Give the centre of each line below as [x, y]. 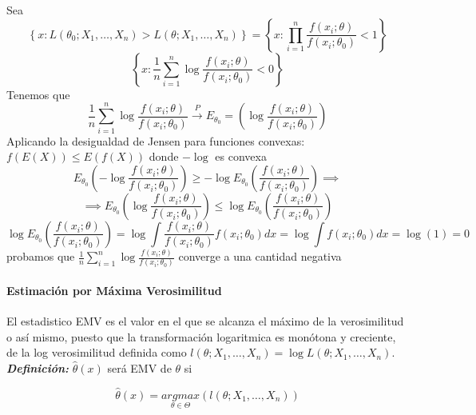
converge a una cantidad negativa [260, 256]
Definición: [38, 367]
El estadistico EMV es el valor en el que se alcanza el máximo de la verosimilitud [205, 321]
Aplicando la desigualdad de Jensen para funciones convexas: [156, 140]
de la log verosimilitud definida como [97, 352]
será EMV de [139, 367]
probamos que [41, 256]
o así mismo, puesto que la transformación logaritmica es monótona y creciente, [201, 336]
